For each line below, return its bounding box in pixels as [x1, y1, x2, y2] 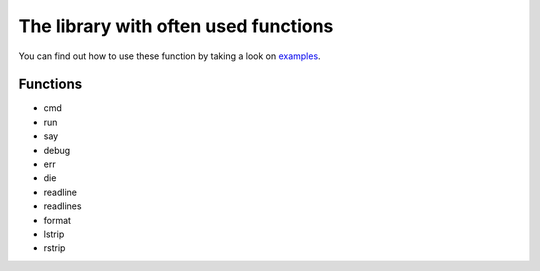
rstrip [43, 242, 66, 254]
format [43, 214, 72, 226]
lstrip [43, 228, 65, 240]
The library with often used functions [18, 15, 334, 37]
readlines [43, 200, 82, 212]
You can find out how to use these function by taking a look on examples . [18, 50, 321, 62]
